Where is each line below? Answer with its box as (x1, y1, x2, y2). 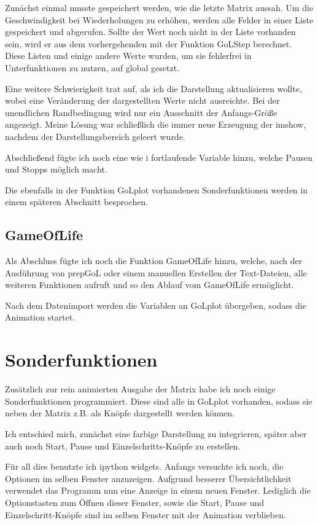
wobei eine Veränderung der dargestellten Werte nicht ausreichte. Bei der (5, 94, 280, 107)
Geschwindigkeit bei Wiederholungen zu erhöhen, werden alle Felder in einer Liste (5, 13, 314, 26)
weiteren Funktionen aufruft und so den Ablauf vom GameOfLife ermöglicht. (5, 278, 294, 291)
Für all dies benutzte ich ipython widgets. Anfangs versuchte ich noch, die (5, 460, 284, 473)
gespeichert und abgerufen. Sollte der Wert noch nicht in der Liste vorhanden (5, 25, 296, 38)
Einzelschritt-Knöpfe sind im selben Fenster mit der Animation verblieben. (5, 508, 286, 521)
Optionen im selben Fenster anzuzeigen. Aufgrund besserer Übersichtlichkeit (5, 472, 292, 484)
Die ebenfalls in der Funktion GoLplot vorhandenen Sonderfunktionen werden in (5, 183, 308, 196)
